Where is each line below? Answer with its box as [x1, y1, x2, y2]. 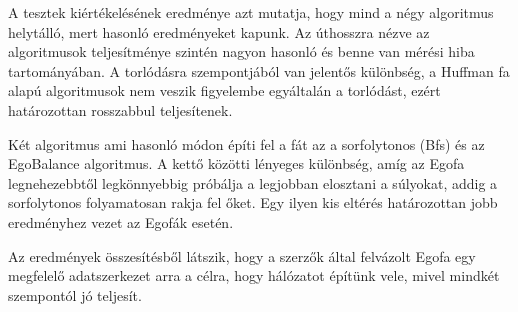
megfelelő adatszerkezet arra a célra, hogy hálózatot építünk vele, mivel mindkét [8, 265, 500, 286]
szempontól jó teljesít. [8, 284, 142, 305]
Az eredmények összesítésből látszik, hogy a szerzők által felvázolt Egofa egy [8, 245, 476, 266]
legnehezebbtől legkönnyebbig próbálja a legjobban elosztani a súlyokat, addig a [8, 172, 498, 193]
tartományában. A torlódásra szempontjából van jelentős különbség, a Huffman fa [8, 60, 510, 81]
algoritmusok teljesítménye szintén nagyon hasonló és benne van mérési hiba [8, 41, 475, 62]
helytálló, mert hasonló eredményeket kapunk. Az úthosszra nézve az [8, 21, 430, 42]
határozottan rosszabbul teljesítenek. [8, 99, 233, 120]
